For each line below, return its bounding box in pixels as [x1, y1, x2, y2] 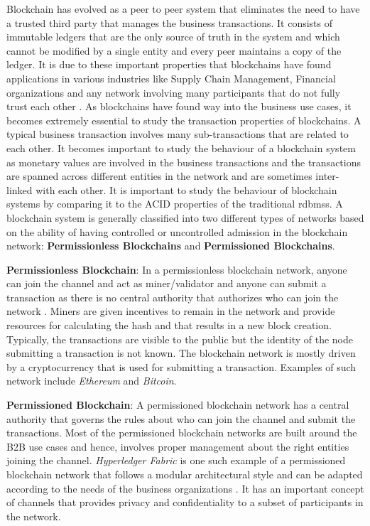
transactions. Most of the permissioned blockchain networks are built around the [6, 425, 357, 440]
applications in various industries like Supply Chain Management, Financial [6, 70, 336, 85]
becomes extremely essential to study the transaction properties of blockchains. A [6, 112, 361, 127]
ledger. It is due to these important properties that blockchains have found [6, 57, 332, 72]
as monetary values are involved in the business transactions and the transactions [6, 154, 361, 169]
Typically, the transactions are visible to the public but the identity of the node [6, 331, 354, 346]
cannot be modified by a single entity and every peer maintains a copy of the [6, 43, 342, 58]
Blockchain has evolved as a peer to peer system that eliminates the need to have [6, 1, 360, 16]
